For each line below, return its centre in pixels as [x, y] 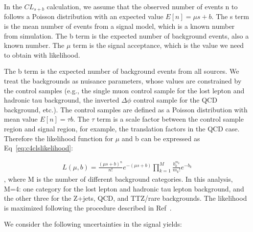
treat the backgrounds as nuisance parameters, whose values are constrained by [123, 81]
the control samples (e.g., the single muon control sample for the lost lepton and [124, 90]
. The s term [230, 16]
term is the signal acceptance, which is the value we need [159, 45]
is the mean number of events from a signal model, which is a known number [119, 26]
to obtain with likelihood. [42, 54]
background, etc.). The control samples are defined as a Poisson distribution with [126, 109]
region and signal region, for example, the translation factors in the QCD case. [122, 128]
